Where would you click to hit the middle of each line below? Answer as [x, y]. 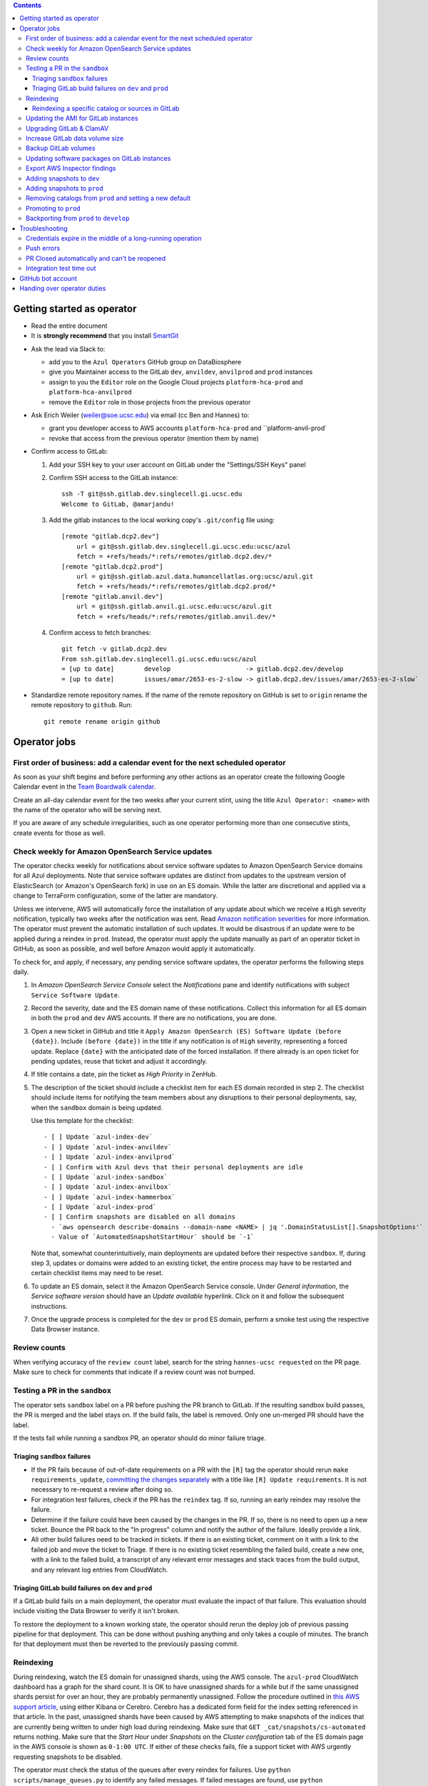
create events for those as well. [59, 833]
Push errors [43, 248]
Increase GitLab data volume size [75, 139]
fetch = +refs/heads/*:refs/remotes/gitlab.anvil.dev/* [176, 617]
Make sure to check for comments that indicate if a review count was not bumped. [134, 1372]
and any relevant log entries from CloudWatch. [100, 1570]
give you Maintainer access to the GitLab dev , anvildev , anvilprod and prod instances [181, 372]
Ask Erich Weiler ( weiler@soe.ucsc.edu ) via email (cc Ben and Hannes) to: [140, 415]
